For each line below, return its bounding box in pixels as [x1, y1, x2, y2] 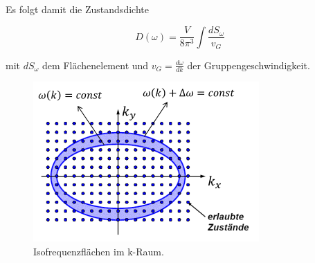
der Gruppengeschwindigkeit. [187, 57, 310, 72]
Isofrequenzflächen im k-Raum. [33, 244, 164, 259]
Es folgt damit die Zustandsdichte [6, 2, 149, 16]
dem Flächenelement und [42, 57, 149, 72]
